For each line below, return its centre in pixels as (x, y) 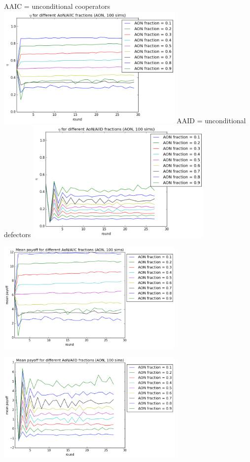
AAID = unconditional (211, 120)
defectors (18, 234)
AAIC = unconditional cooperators (57, 6)
